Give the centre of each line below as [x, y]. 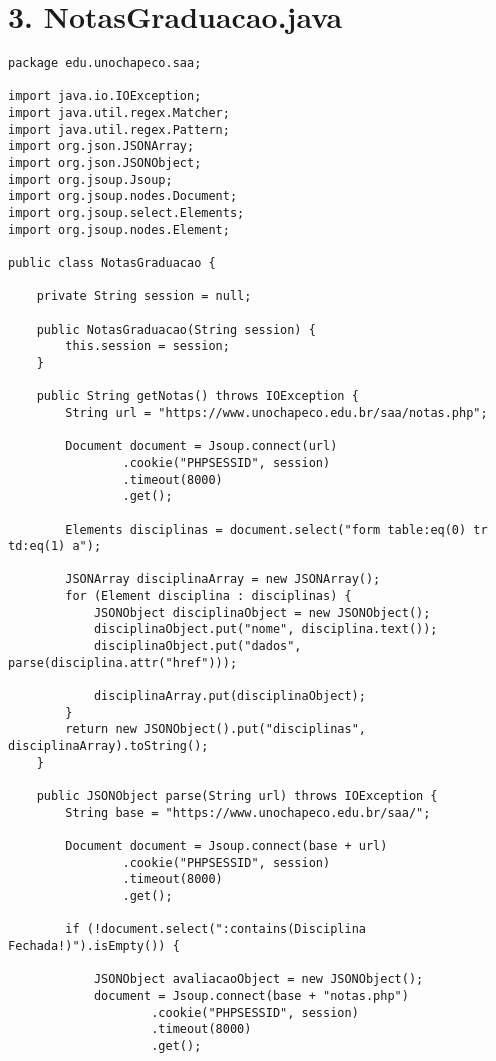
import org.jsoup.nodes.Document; [123, 196]
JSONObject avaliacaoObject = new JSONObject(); [258, 979]
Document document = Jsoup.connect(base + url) [226, 845]
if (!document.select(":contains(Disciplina [215, 929]
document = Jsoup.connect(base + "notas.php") [251, 995]
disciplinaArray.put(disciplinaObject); [229, 696]
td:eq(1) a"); [55, 546]
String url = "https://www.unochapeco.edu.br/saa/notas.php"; [276, 412]
